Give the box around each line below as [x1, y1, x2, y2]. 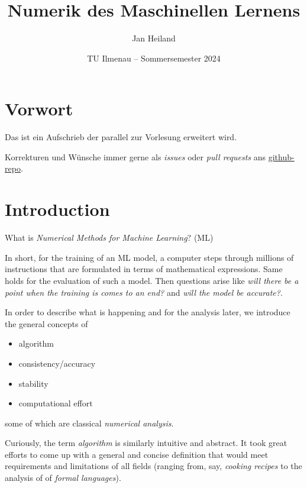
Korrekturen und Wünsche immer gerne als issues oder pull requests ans [5, 150, 266, 163]
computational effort [18, 397, 93, 409]
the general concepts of [5, 317, 88, 329]
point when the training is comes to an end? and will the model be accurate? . [5, 286, 283, 298]
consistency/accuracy [18, 357, 96, 369]
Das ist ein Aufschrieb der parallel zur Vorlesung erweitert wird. [5, 131, 237, 143]
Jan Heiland [132, 32, 176, 44]
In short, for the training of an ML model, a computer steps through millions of [5, 251, 294, 263]
